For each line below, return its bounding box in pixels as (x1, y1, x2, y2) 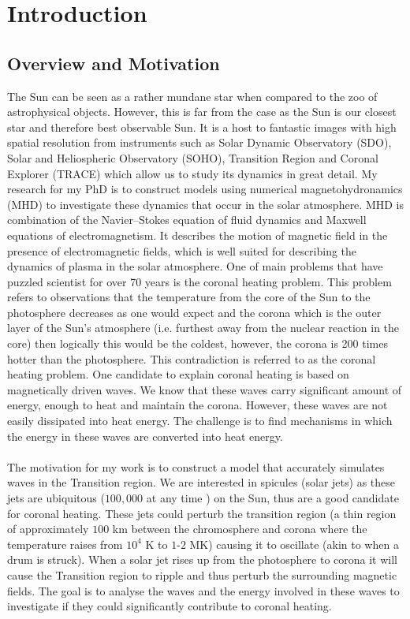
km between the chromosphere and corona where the (112, 520, 367, 537)
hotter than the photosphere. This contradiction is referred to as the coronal (7, 350, 376, 367)
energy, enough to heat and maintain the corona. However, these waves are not (7, 397, 388, 413)
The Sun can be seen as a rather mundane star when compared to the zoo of (7, 88, 378, 104)
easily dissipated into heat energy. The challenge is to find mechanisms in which (7, 412, 393, 429)
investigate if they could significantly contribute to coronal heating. (7, 598, 332, 614)
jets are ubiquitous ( (7, 490, 105, 506)
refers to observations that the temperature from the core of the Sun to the (7, 289, 371, 305)
